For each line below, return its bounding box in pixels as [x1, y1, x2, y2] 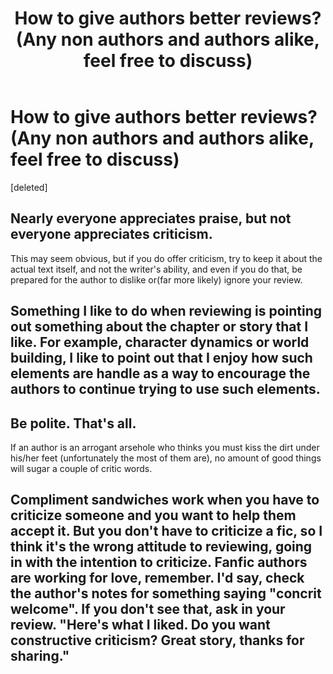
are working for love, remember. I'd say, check [10, 570, 305, 587]
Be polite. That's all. [10, 415, 137, 432]
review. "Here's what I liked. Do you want [10, 617, 271, 634]
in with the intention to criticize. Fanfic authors [10, 554, 308, 571]
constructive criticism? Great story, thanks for [10, 632, 305, 649]
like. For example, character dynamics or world [10, 334, 310, 351]
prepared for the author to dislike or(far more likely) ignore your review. [10, 273, 303, 286]
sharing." [10, 648, 70, 665]
